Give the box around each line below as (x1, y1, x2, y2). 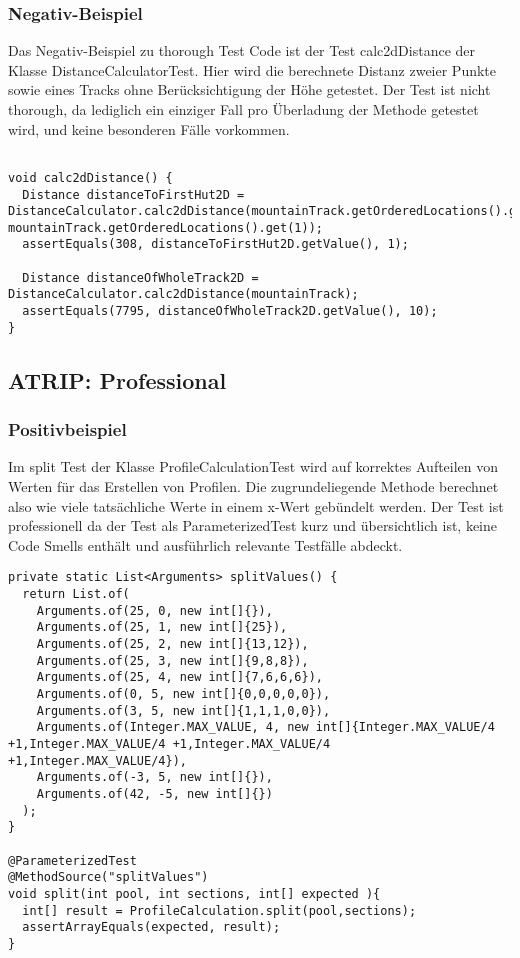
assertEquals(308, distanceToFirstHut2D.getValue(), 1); (22, 237, 409, 252)
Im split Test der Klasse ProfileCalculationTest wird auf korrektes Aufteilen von (8, 456, 499, 477)
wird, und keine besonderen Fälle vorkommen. (8, 118, 290, 139)
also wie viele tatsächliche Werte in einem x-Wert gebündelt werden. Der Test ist (8, 495, 504, 516)
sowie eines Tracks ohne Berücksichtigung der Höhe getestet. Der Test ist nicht (8, 79, 491, 100)
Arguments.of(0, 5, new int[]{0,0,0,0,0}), (36, 686, 331, 701)
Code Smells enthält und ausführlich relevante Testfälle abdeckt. (8, 534, 403, 555)
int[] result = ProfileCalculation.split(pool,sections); (22, 903, 417, 918)
